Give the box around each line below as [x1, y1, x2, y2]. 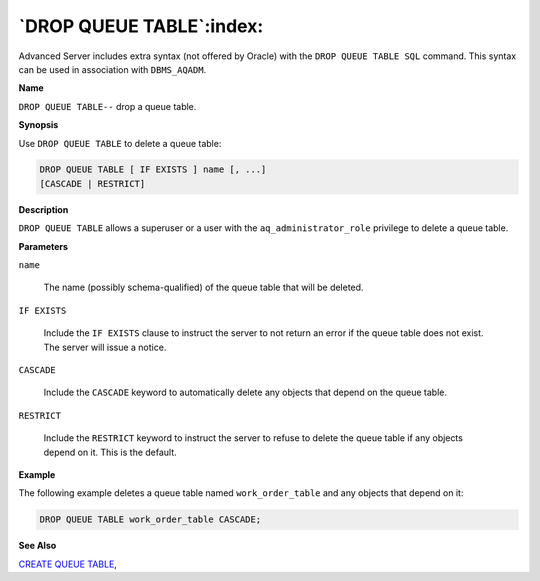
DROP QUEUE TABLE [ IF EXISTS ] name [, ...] [39, 164, 267, 175]
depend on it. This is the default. [43, 446, 177, 458]
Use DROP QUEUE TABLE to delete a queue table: [18, 137, 222, 149]
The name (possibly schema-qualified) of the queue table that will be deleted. [43, 281, 364, 294]
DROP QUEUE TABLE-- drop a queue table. [18, 100, 197, 112]
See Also [18, 540, 57, 552]
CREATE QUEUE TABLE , [18, 558, 117, 570]
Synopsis [18, 119, 59, 131]
